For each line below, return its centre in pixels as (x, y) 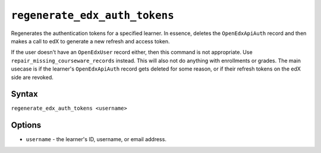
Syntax (24, 94)
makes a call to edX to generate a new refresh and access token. (90, 41)
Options (26, 125)
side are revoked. (32, 77)
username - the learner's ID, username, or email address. (96, 139)
